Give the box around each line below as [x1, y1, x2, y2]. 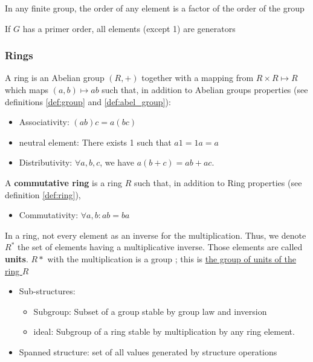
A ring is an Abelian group [5, 71, 105, 84]
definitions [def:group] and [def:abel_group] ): [5, 95, 171, 108]
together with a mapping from [141, 71, 254, 84]
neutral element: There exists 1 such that [19, 135, 172, 148]
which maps [5, 83, 49, 95]
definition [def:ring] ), [5, 188, 81, 201]
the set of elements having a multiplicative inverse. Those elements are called [17, 241, 303, 253]
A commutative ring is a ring [5, 176, 122, 189]
